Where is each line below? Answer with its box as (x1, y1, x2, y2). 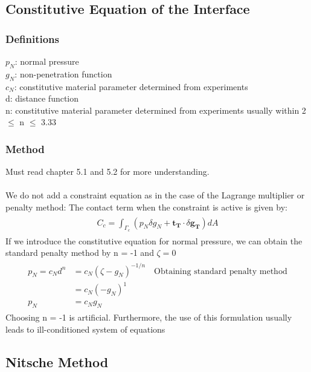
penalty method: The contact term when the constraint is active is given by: (5, 200, 287, 213)
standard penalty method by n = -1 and (5, 246, 154, 259)
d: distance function (5, 92, 79, 105)
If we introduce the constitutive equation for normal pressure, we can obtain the (5, 234, 303, 247)
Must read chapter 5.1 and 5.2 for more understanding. (5, 165, 210, 178)
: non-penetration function (14, 67, 112, 80)
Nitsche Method (5, 352, 109, 371)
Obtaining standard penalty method (154, 267, 287, 276)
